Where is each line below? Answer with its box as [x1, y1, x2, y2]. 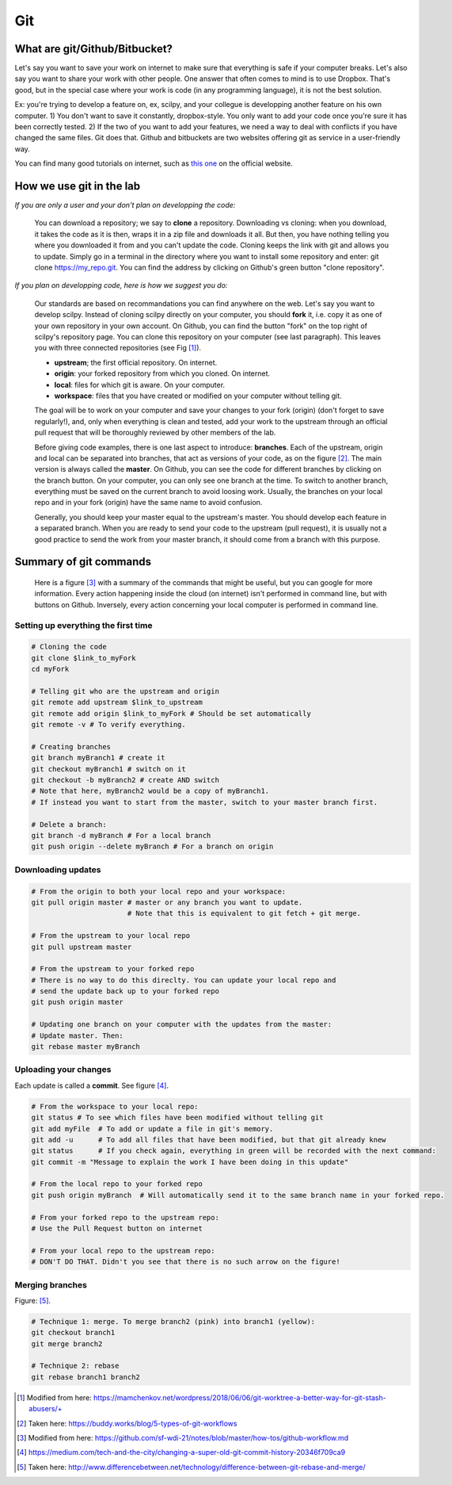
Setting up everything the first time [14, 619, 153, 630]
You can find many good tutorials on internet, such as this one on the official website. [14, 159, 293, 168]
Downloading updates [14, 864, 102, 875]
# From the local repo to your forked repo [31, 1180, 203, 1188]
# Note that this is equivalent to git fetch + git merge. [127, 909, 362, 918]
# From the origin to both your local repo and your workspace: [31, 886, 287, 896]
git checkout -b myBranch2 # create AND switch [31, 775, 219, 785]
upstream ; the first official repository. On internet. [54, 358, 218, 367]
